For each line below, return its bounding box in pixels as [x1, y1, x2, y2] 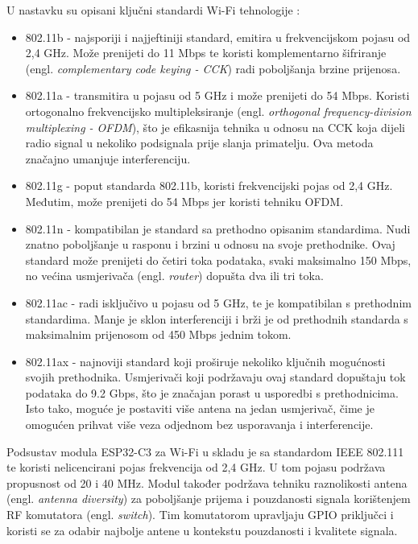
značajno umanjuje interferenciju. [25, 150, 191, 167]
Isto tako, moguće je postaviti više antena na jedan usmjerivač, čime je [25, 400, 375, 417]
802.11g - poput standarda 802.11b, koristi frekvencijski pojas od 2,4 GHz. [25, 177, 393, 194]
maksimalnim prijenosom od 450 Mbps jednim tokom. [25, 326, 292, 343]
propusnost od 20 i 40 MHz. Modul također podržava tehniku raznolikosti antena [6, 474, 408, 491]
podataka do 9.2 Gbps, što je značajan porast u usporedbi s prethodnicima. [25, 384, 399, 401]
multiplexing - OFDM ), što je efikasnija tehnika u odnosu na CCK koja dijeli [25, 118, 405, 135]
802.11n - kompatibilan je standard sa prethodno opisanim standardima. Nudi [25, 220, 411, 237]
